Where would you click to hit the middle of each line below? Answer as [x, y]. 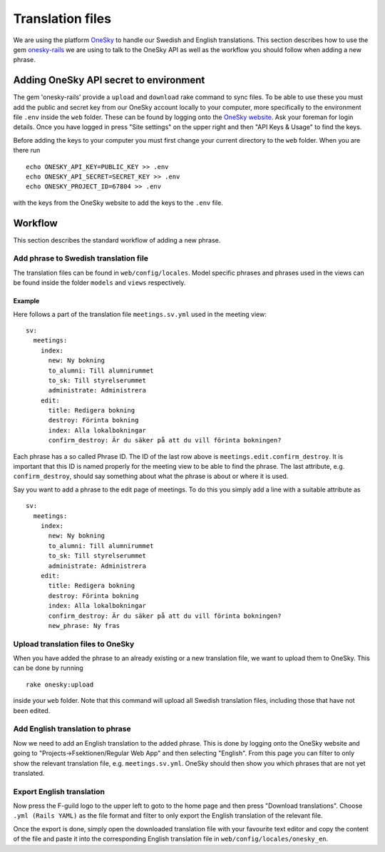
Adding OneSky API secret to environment [109, 80]
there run [27, 151]
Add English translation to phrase [72, 729]
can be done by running [48, 668]
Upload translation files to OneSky [74, 644]
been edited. [32, 711]
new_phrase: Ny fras [84, 625]
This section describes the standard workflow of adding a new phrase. [117, 240]
